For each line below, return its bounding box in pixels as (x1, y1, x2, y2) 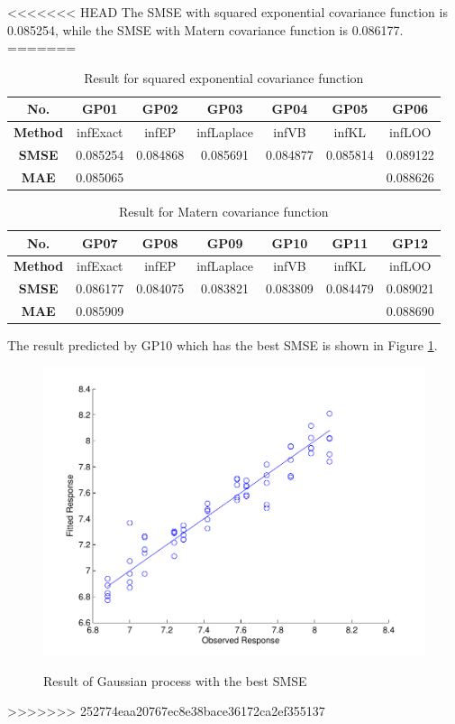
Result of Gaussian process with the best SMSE (43, 671, 307, 690)
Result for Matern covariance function (119, 202, 329, 220)
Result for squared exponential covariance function (84, 68, 364, 87)
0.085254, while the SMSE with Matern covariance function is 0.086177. (7, 20, 404, 39)
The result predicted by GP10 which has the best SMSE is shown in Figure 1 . (7, 336, 438, 355)
